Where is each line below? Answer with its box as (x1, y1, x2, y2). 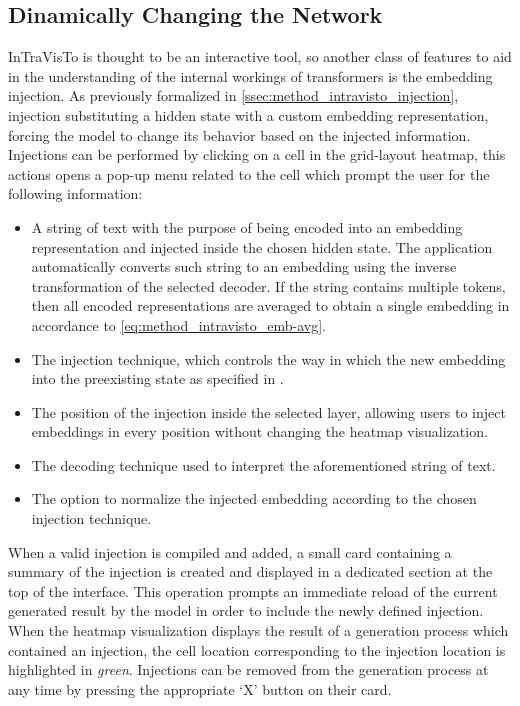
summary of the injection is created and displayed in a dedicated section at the (8, 561, 493, 582)
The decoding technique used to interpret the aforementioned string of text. (31, 454, 496, 475)
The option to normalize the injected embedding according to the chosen (31, 488, 477, 509)
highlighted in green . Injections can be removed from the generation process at (8, 659, 489, 680)
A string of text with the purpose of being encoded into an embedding (31, 216, 463, 237)
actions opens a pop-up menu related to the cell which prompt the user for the (8, 163, 490, 184)
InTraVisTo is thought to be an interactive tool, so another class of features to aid (8, 46, 512, 67)
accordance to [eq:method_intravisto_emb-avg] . (31, 314, 326, 335)
